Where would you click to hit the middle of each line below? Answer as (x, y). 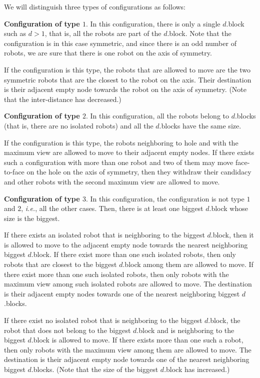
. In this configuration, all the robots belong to (157, 116)
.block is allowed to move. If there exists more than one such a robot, (137, 340)
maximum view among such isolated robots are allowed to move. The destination (128, 284)
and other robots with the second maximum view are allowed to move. (112, 181)
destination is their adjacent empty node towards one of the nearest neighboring (127, 359)
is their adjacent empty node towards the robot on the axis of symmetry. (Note (125, 89)
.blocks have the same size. (200, 125)
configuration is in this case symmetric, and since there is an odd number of (120, 43)
